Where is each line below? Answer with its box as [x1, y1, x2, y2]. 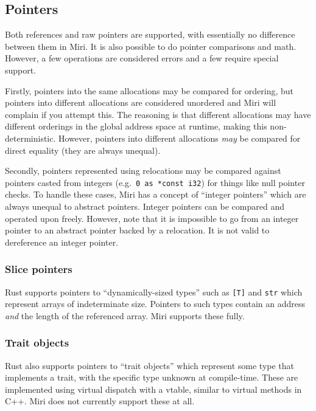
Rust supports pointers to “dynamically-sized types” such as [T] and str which [5, 285, 303, 298]
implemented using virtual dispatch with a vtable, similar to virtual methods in [5, 382, 302, 395]
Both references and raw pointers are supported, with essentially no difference [5, 28, 295, 41]
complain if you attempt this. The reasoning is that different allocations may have [5, 108, 311, 120]
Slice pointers [5, 261, 72, 277]
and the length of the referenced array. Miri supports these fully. [5, 309, 245, 322]
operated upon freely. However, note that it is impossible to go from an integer [5, 212, 299, 224]
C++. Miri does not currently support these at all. [5, 395, 195, 407]
